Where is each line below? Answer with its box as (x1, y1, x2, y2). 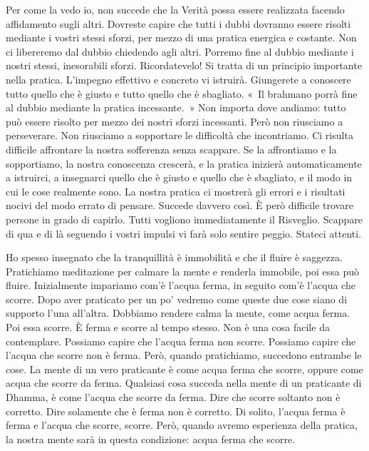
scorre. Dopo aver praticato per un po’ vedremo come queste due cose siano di (6, 291, 348, 306)
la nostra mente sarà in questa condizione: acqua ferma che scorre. (6, 431, 296, 446)
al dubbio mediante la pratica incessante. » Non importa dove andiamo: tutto (6, 100, 346, 115)
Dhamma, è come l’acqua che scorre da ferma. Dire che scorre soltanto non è (6, 390, 341, 405)
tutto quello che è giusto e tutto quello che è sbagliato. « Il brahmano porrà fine (6, 86, 358, 101)
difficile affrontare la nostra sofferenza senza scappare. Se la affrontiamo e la (6, 141, 337, 156)
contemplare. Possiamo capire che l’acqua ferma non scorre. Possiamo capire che (6, 333, 356, 348)
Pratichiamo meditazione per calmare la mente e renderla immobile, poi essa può (6, 263, 359, 278)
